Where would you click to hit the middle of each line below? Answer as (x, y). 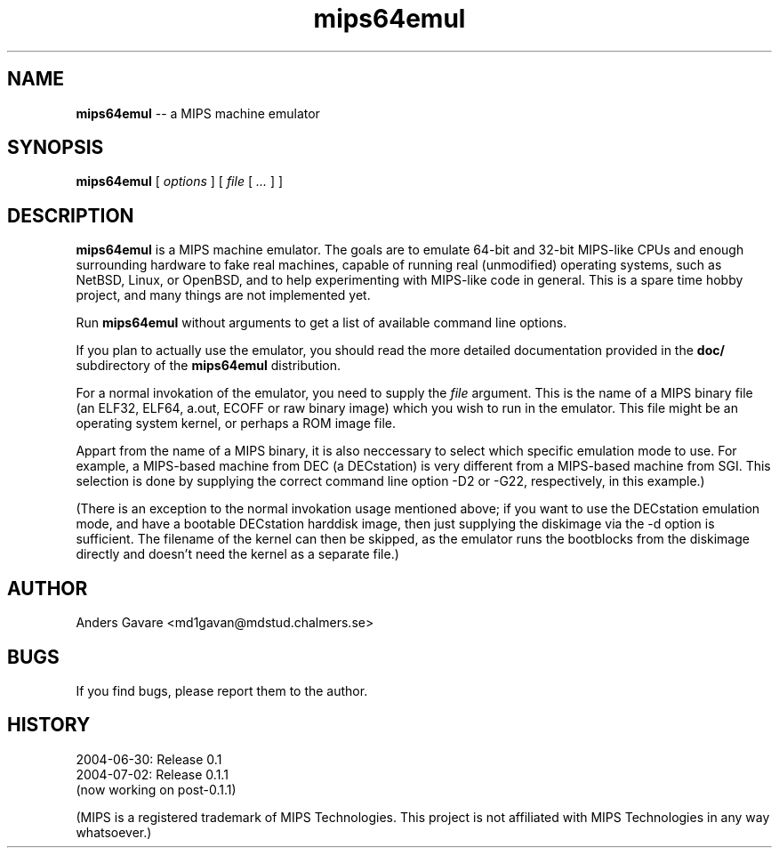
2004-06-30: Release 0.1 (149, 759)
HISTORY (49, 725)
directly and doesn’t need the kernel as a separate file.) (237, 554)
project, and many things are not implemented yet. (223, 295)
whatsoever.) (114, 832)
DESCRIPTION (71, 215)
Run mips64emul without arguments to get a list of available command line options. (321, 323)
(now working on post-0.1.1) (156, 789)
